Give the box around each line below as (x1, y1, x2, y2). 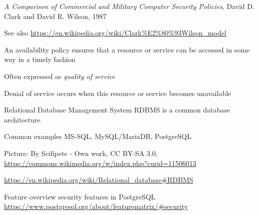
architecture (4, 114, 40, 124)
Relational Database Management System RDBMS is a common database (4, 104, 230, 115)
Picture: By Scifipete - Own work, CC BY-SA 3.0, (4, 147, 158, 158)
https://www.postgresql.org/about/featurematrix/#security (4, 201, 188, 211)
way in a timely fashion (4, 54, 75, 64)
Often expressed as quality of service (4, 70, 115, 81)
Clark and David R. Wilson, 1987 (4, 10, 106, 21)
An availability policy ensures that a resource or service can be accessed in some (4, 44, 250, 54)
